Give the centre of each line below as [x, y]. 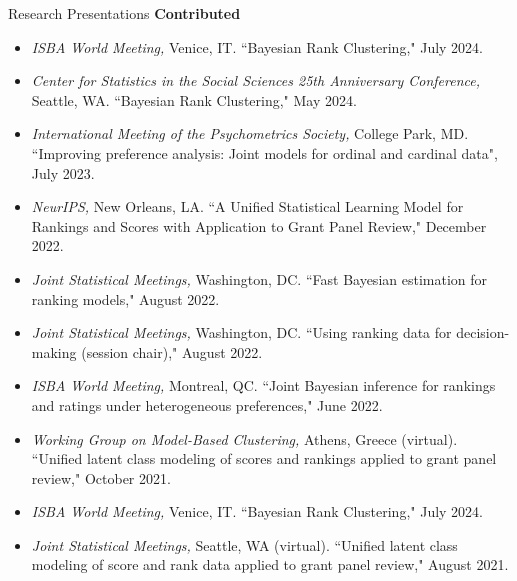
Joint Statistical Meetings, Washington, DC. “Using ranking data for [241, 332]
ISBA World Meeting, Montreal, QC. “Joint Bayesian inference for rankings [263, 385]
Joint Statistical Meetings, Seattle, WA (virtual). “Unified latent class [244, 544]
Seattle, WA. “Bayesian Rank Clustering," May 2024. [194, 99]
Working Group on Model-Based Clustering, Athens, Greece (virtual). [244, 438]
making [54, 351]
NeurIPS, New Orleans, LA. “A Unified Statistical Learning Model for [247, 206]
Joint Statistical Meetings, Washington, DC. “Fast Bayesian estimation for [259, 278]
